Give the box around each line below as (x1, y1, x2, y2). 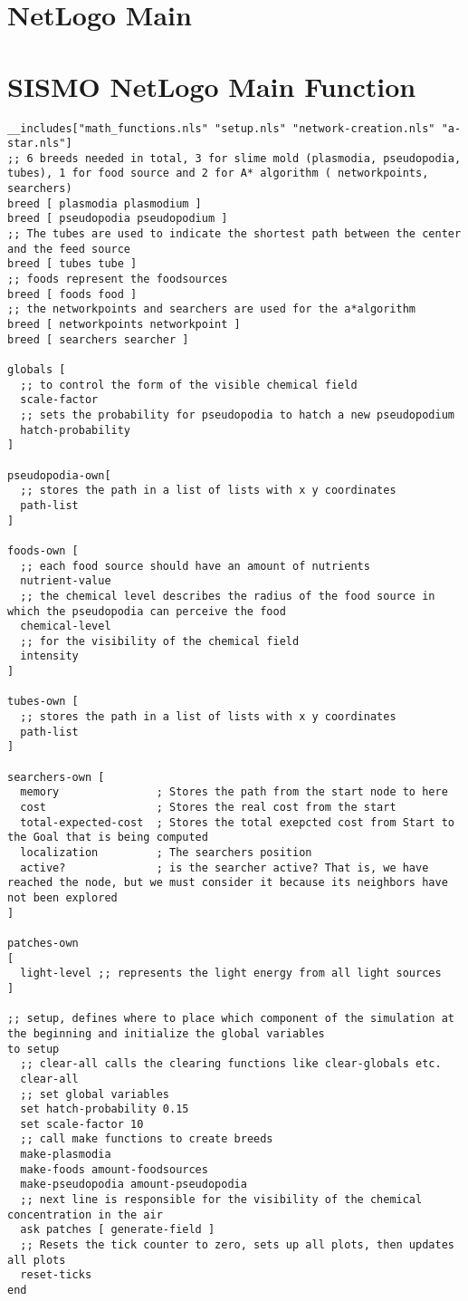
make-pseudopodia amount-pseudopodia (20, 1178, 247, 1191)
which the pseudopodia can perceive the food (7, 604, 286, 618)
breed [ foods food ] (7, 287, 138, 301)
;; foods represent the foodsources (7, 273, 228, 286)
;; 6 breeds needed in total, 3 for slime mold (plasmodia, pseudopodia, (7, 151, 462, 165)
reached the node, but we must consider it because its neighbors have (7, 876, 448, 890)
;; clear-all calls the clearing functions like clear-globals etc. (20, 1057, 442, 1071)
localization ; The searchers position (20, 846, 312, 859)
